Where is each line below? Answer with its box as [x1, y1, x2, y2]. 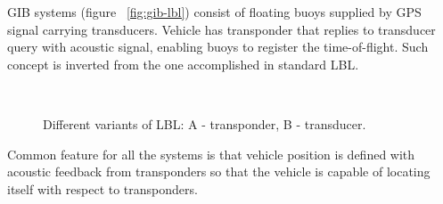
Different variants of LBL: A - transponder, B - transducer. [43, 114, 366, 133]
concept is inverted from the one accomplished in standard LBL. [7, 54, 359, 73]
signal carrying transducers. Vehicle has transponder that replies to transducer [7, 20, 436, 38]
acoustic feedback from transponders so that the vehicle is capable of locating [7, 162, 431, 181]
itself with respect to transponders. [7, 179, 198, 198]
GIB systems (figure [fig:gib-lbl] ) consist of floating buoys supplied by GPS [7, 3, 422, 20]
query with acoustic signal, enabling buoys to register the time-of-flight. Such [7, 37, 429, 56]
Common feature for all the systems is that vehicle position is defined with [7, 144, 415, 163]
